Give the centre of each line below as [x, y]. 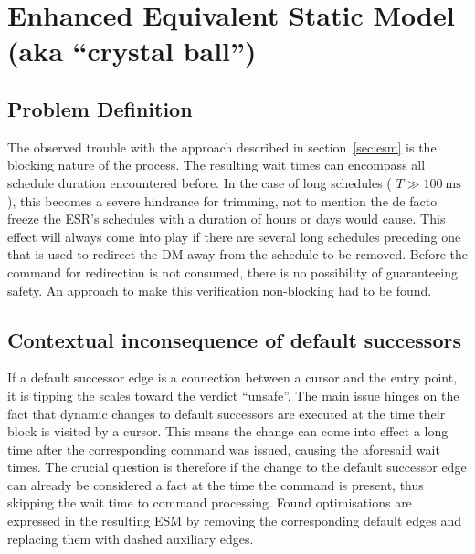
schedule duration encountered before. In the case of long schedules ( [200, 182]
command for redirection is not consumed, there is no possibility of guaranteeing [232, 272]
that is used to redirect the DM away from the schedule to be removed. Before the [237, 254]
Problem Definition [100, 108]
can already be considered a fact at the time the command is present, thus [216, 484]
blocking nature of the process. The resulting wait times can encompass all [216, 165]
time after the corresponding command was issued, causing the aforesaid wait [224, 449]
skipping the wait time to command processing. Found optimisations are [210, 502]
